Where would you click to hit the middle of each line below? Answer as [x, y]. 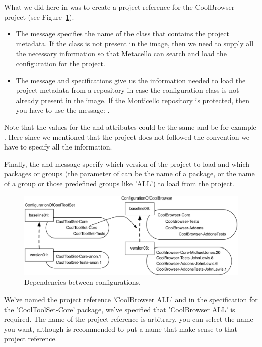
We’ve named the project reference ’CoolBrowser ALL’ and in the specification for [131, 299]
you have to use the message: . [63, 110]
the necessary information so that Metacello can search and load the [121, 53]
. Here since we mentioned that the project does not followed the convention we [127, 137]
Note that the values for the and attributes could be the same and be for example [130, 127]
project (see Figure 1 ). [39, 16]
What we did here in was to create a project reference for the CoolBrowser [119, 7]
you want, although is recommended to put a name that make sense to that [121, 329]
